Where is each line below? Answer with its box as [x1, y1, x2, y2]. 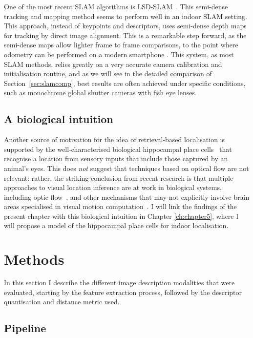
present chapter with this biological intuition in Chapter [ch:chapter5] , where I [4, 211, 239, 221]
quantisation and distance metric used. [4, 296, 120, 307]
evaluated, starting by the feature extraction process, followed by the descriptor [4, 287, 242, 297]
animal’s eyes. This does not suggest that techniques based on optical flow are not [4, 163, 249, 173]
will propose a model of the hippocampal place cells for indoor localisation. [4, 220, 229, 231]
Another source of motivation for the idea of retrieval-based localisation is [4, 134, 225, 145]
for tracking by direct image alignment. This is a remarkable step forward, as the [4, 30, 247, 40]
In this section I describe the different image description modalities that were [4, 277, 235, 288]
